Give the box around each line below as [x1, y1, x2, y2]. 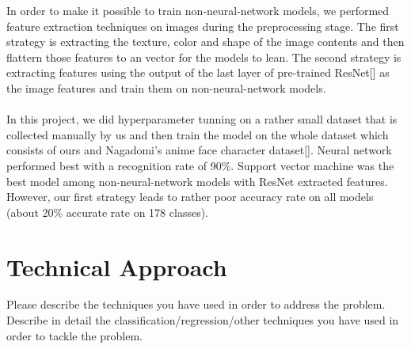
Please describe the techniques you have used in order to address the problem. [6, 296, 386, 313]
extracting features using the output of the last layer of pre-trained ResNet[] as [6, 64, 390, 81]
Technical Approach [6, 250, 227, 283]
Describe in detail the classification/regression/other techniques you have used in [6, 312, 399, 328]
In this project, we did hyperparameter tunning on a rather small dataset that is [6, 111, 398, 127]
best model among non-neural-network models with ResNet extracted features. [6, 173, 388, 189]
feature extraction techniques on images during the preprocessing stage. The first [6, 17, 399, 34]
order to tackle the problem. [6, 327, 143, 343]
